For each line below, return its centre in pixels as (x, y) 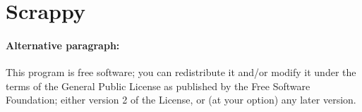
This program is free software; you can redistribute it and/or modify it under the (181, 72)
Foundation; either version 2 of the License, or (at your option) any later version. (181, 100)
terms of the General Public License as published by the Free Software (158, 86)
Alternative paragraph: (63, 45)
